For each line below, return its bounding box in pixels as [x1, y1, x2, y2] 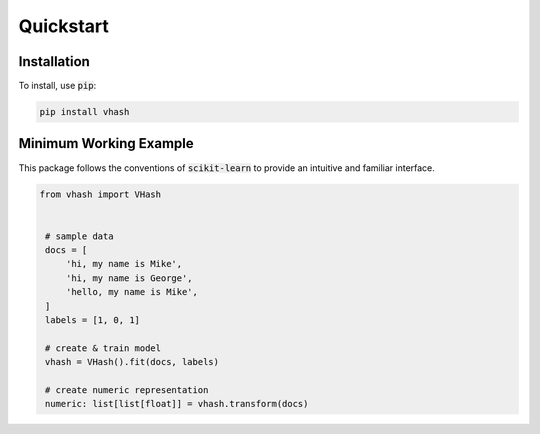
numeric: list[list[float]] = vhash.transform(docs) [45, 398, 309, 410]
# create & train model [45, 342, 162, 354]
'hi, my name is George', [65, 272, 194, 284]
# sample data [45, 230, 114, 242]
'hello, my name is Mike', [65, 286, 199, 298]
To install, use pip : [18, 80, 97, 92]
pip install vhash [39, 106, 130, 118]
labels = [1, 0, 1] [45, 315, 140, 326]
